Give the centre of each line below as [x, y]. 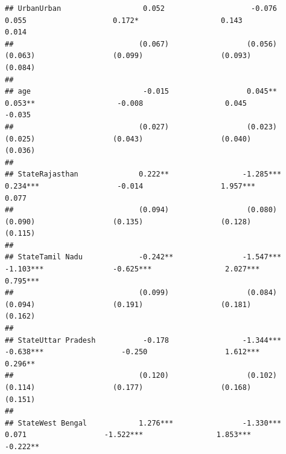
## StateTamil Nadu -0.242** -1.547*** [143, 257]
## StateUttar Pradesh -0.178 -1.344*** [143, 340]
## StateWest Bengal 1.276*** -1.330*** [143, 423]
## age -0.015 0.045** [141, 92]
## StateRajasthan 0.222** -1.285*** [143, 174]
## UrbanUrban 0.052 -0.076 [141, 8]
